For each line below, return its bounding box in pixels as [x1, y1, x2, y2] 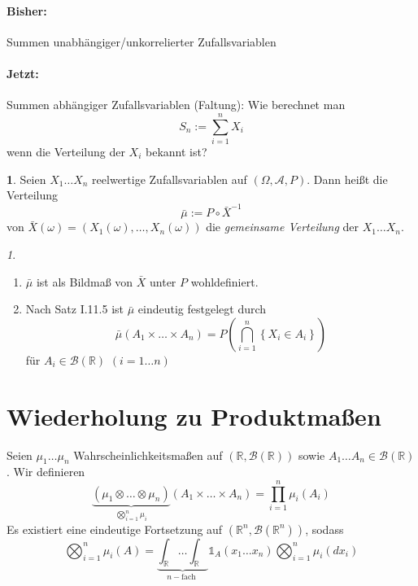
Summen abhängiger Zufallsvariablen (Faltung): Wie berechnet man [7, 96, 346, 113]
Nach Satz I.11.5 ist [25, 300, 124, 317]
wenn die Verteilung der [7, 142, 125, 160]
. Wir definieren [7, 463, 85, 480]
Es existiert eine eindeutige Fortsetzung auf [7, 520, 223, 537]
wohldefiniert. [190, 273, 259, 290]
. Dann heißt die [307, 170, 388, 187]
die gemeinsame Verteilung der [206, 218, 359, 235]
